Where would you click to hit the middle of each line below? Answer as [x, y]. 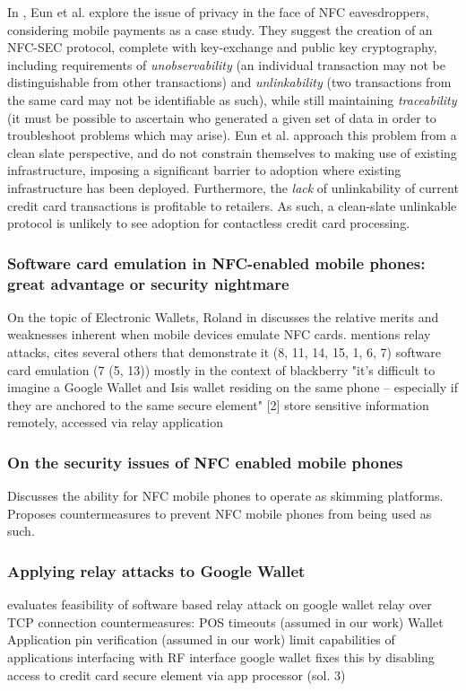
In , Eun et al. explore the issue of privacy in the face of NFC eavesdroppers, [218, 12]
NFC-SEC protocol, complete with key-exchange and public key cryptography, [222, 47]
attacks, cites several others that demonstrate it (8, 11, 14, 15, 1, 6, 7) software [224, 352]
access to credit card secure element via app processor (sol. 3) [177, 674]
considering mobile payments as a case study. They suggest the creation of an [220, 29]
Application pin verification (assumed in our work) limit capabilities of [201, 639]
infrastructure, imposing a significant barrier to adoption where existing [204, 170]
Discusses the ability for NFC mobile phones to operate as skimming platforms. [225, 496]
